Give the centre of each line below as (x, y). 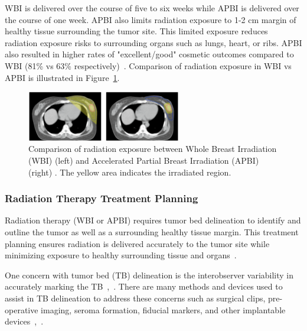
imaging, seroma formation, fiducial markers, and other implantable (163, 309)
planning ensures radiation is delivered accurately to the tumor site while (137, 243)
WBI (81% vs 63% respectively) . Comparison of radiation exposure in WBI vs (148, 65)
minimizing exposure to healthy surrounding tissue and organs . (121, 255)
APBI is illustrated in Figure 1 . (62, 77)
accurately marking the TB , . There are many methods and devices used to (144, 286)
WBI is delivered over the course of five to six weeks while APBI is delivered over (152, 8)
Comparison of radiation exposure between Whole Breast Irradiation (153, 149)
